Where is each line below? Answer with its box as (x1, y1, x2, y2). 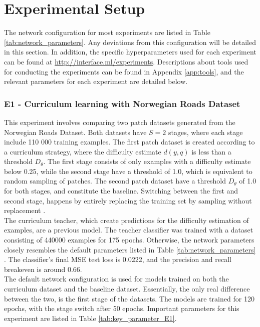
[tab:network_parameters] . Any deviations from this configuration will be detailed (4, 36, 256, 47)
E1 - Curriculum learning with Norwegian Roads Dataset (4, 97, 240, 109)
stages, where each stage (168, 126, 243, 137)
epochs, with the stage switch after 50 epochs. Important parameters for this (4, 303, 239, 313)
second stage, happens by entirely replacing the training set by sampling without (4, 195, 252, 205)
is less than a (191, 146, 231, 156)
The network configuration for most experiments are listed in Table (4, 27, 210, 37)
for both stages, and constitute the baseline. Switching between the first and (4, 185, 238, 196)
